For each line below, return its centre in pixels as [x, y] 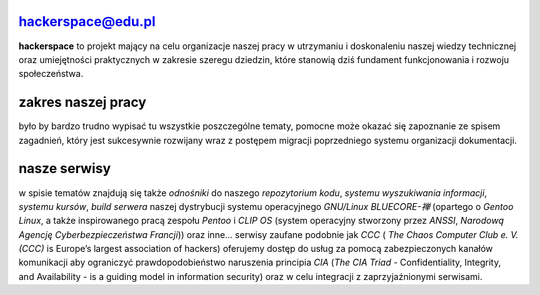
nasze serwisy [65, 168]
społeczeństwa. [51, 74]
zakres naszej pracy [82, 102]
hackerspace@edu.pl [87, 21]
